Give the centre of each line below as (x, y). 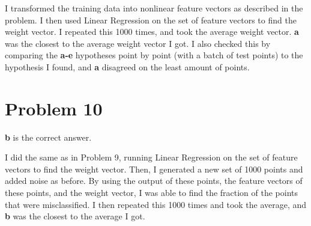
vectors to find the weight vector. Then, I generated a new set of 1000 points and (154, 169)
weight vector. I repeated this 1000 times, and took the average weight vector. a (152, 32)
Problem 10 (54, 108)
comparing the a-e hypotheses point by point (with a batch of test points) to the (154, 55)
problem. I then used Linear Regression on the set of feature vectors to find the (151, 20)
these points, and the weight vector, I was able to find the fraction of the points (152, 193)
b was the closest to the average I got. (75, 216)
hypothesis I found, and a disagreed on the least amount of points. (127, 66)
